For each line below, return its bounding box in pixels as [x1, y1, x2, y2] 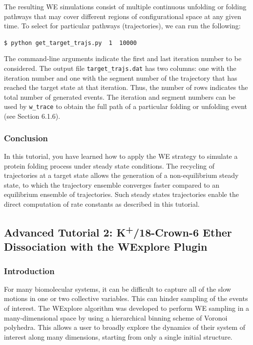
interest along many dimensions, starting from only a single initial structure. [4, 331, 232, 342]
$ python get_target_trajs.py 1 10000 [4, 39, 137, 46]
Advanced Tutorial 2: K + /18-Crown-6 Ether [4, 222, 232, 239]
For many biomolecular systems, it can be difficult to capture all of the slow [4, 283, 231, 294]
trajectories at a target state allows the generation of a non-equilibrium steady [4, 170, 239, 180]
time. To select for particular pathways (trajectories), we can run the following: [4, 21, 241, 31]
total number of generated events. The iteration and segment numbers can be [4, 91, 236, 102]
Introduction [4, 264, 55, 277]
